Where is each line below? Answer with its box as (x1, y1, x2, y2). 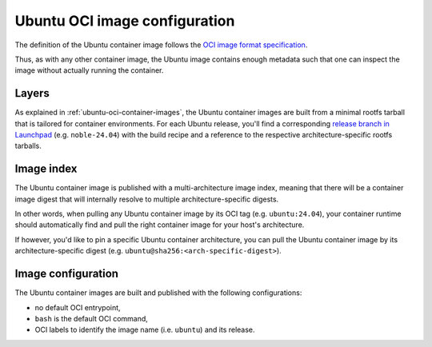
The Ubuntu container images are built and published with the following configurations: (14, 288, 302, 297)
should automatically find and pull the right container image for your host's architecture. (14, 220, 305, 229)
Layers (14, 86, 50, 100)
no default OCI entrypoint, (34, 302, 121, 312)
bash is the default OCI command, (34, 313, 148, 323)
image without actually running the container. (14, 66, 164, 75)
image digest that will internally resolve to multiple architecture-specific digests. (14, 194, 279, 204)
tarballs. (14, 141, 42, 151)
